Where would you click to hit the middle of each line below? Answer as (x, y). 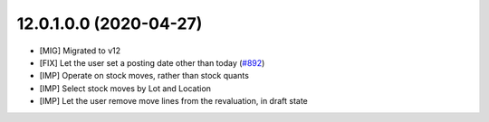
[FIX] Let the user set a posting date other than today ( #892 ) (152, 62)
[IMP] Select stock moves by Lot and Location (125, 88)
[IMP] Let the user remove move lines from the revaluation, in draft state (173, 101)
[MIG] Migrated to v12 (80, 51)
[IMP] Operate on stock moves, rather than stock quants (144, 76)
